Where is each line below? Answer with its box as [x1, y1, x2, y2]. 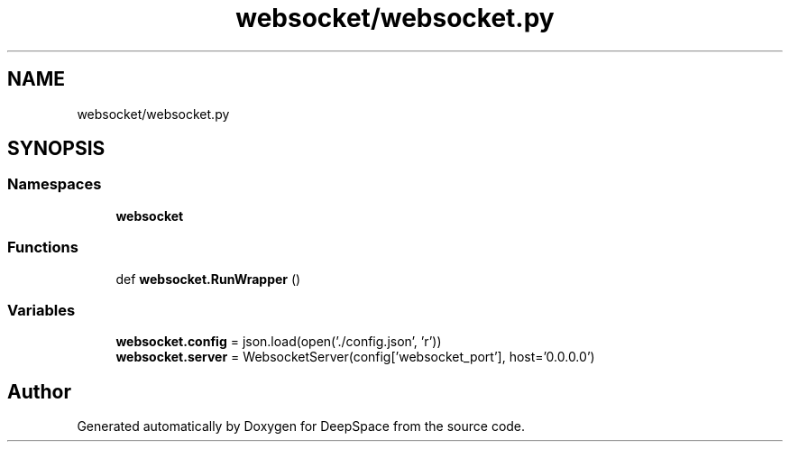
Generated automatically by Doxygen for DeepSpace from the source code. [77, 418, 526, 435]
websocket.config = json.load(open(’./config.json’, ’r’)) [115, 334, 442, 350]
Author [7, 380, 71, 403]
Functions [7, 238, 78, 257]
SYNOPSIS [7, 137, 106, 160]
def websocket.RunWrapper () [115, 270, 301, 287]
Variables [7, 300, 76, 319]
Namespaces [7, 175, 102, 194]
